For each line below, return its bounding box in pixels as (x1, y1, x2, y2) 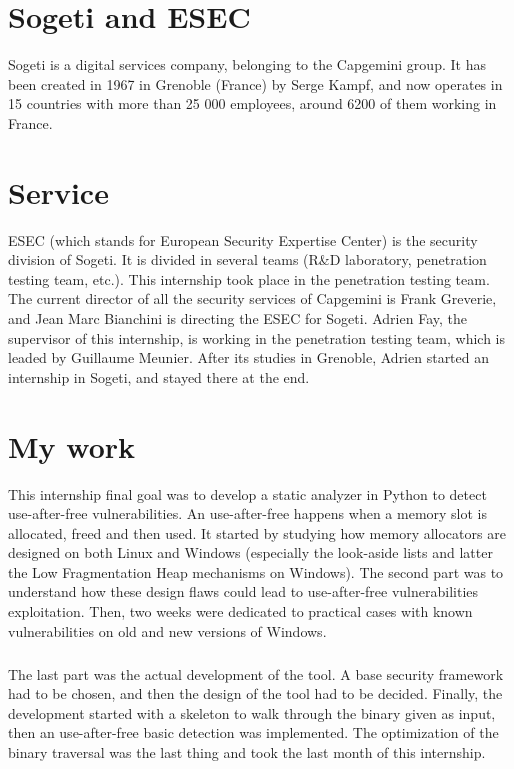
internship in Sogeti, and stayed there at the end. (8, 366, 310, 387)
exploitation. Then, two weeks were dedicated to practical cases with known (8, 601, 473, 622)
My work (8, 425, 136, 466)
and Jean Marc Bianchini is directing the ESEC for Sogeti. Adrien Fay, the (8, 308, 467, 328)
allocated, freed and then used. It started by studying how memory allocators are (8, 522, 506, 543)
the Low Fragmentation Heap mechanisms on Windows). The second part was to (8, 561, 504, 582)
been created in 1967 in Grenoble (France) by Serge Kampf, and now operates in (8, 73, 503, 94)
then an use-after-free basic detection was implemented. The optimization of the (8, 722, 499, 743)
